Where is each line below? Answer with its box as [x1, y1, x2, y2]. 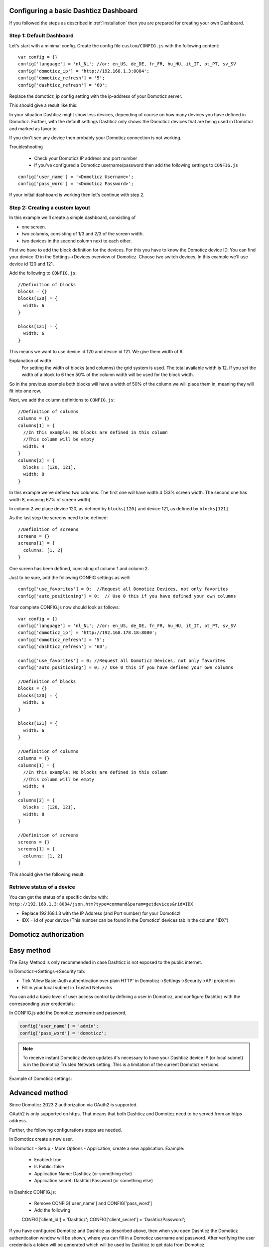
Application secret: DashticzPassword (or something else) [34, 1178, 153, 1184]
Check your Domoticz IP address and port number [34, 155, 137, 161]
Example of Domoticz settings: [9, 1075, 72, 1081]
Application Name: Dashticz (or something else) [34, 1170, 132, 1177]
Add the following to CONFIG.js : [9, 270, 77, 276]
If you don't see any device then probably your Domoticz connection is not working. [9, 135, 182, 141]
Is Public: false [34, 1164, 64, 1170]
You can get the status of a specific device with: [9, 894, 108, 900]
